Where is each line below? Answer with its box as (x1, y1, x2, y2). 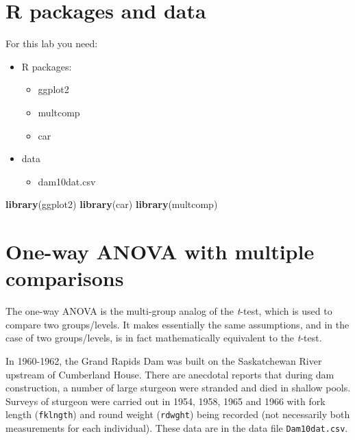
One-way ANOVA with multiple (5, 237, 315, 266)
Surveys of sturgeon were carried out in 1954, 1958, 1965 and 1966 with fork (5, 393, 326, 408)
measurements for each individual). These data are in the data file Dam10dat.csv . (5, 421, 348, 435)
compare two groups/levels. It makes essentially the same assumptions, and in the (5, 317, 350, 331)
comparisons (5, 264, 124, 292)
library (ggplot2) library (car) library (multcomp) (5, 197, 218, 211)
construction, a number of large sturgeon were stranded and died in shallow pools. (5, 380, 351, 395)
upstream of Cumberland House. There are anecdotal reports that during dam (5, 367, 334, 381)
